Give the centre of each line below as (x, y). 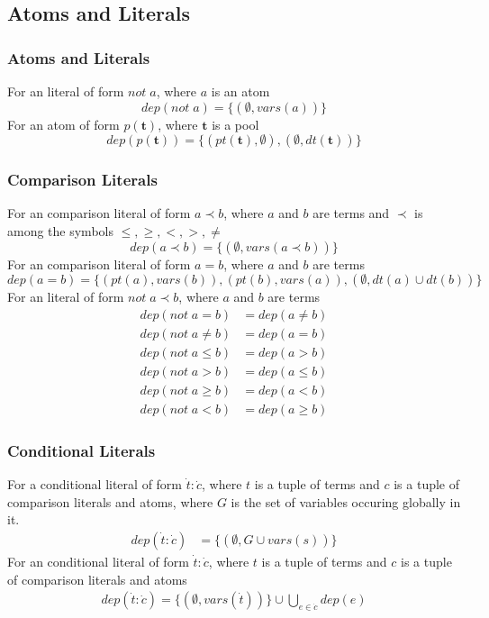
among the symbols (60, 231)
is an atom (240, 91)
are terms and (351, 213)
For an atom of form (63, 124)
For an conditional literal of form (98, 561)
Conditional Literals (81, 450)
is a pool (235, 124)
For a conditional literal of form (95, 484)
